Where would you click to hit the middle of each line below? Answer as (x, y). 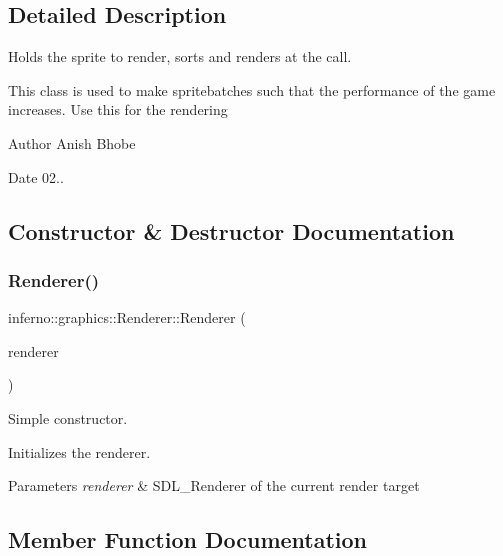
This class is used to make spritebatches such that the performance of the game (252, 89)
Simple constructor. (68, 417)
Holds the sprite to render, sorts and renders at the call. (180, 56)
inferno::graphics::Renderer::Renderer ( (127, 317)
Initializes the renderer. (79, 451)
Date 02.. (36, 176)
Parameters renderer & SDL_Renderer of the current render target (214, 485)
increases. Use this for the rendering (118, 109)
